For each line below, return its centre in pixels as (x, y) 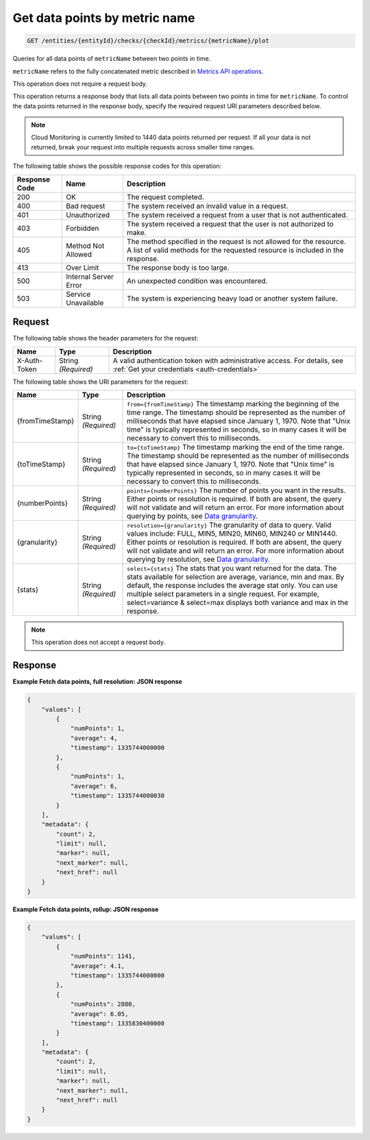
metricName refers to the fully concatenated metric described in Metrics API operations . (138, 71)
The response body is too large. (178, 267)
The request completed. (166, 197)
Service (78, 294)
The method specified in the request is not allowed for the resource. (236, 241)
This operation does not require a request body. (80, 84)
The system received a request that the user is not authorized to (230, 224)
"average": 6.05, (99, 1014)
